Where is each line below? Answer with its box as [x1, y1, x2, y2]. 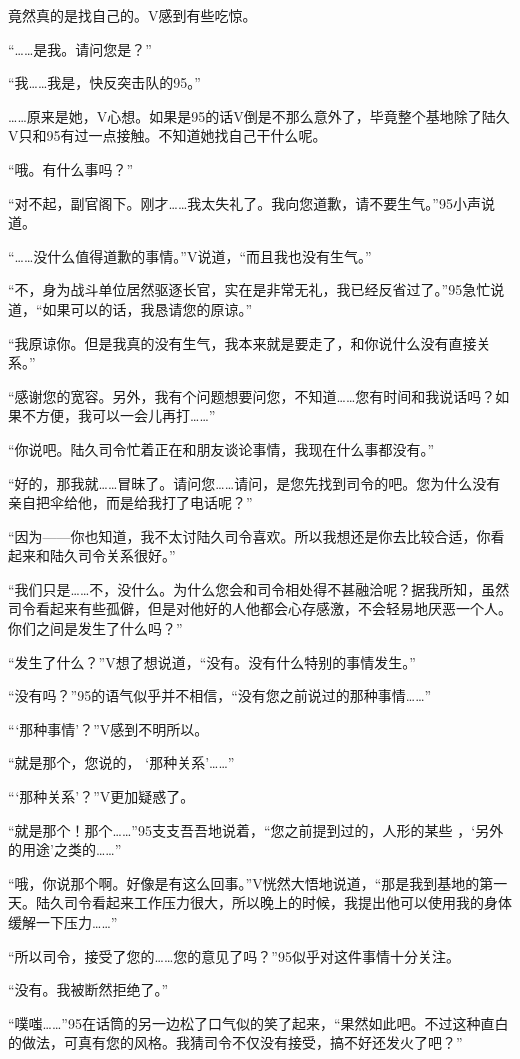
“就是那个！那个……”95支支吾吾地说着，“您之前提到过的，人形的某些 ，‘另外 [8, 819, 504, 840]
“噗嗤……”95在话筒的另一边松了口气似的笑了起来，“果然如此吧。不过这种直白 [8, 1012, 509, 1033]
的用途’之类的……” [8, 839, 122, 860]
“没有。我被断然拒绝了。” [8, 979, 169, 1000]
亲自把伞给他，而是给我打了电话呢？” [8, 492, 253, 513]
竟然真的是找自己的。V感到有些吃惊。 [8, 5, 257, 25]
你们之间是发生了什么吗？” [8, 618, 183, 639]
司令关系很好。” [77, 545, 176, 566]
